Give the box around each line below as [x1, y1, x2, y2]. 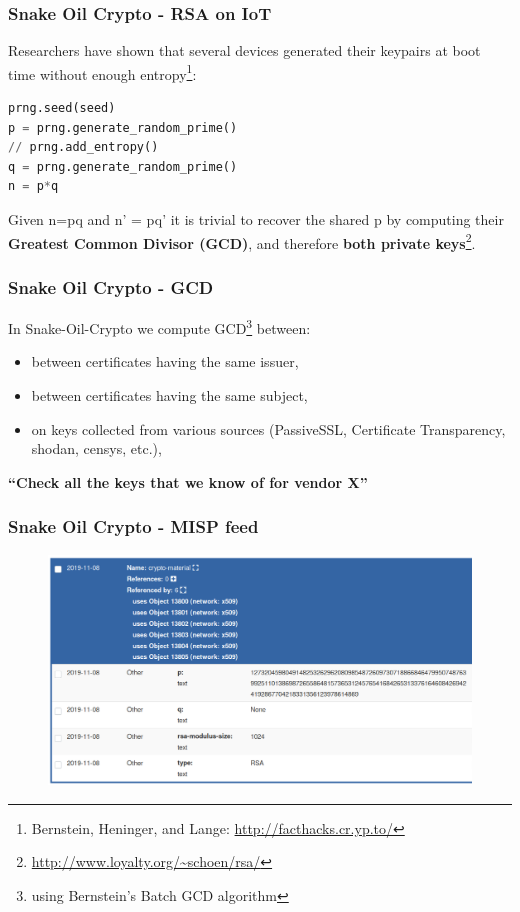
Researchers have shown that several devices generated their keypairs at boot [8, 40, 481, 61]
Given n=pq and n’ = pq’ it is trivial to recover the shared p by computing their [8, 209, 504, 230]
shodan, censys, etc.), [31, 438, 162, 459]
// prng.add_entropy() [8, 140, 159, 155]
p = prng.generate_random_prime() [8, 120, 238, 135]
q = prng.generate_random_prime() [8, 159, 238, 174]
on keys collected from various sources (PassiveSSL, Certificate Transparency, [31, 418, 506, 439]
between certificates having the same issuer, [31, 351, 299, 372]
